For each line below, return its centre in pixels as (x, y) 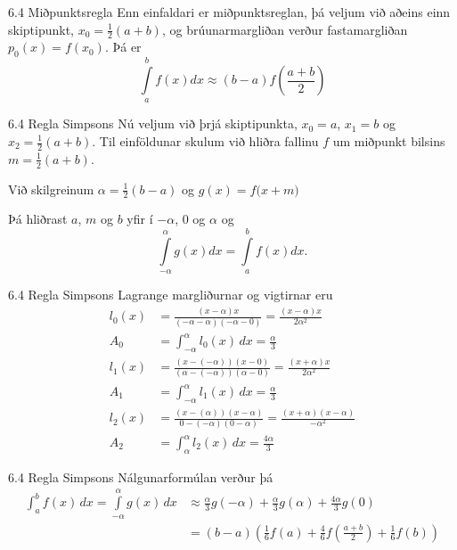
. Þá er (123, 47)
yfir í (140, 219)
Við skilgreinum (51, 189)
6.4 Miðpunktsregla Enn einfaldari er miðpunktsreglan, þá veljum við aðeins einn (229, 12)
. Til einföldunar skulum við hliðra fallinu (205, 141)
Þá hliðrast (38, 219)
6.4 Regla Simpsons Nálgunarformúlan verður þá (141, 476)
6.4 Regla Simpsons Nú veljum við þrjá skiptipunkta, (153, 123)
